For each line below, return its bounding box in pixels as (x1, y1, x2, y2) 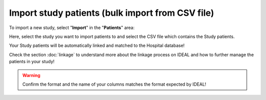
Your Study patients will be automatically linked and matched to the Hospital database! (9, 42, 185, 49)
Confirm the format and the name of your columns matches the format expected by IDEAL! (22, 81, 206, 87)
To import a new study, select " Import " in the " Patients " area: (9, 25, 135, 31)
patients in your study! (9, 59, 55, 65)
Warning (22, 72, 40, 78)
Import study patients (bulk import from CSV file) (9, 7, 214, 18)
